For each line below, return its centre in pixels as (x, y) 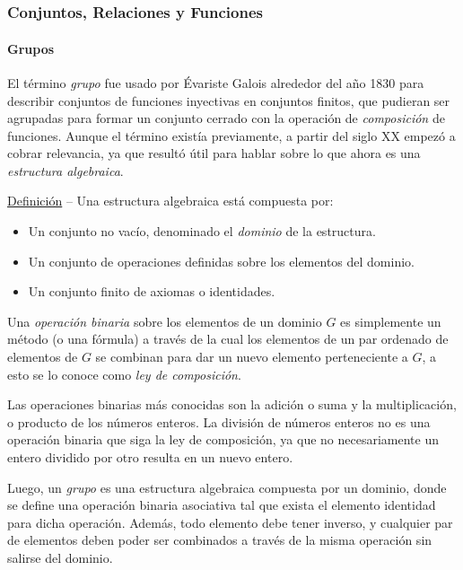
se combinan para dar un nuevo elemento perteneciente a (252, 357)
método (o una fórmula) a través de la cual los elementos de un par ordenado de (228, 339)
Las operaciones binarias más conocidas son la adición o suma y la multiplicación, (232, 404)
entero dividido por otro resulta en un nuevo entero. (150, 457)
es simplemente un (391, 321)
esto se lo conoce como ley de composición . (124, 374)
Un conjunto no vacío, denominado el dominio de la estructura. (202, 231)
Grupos (31, 48)
